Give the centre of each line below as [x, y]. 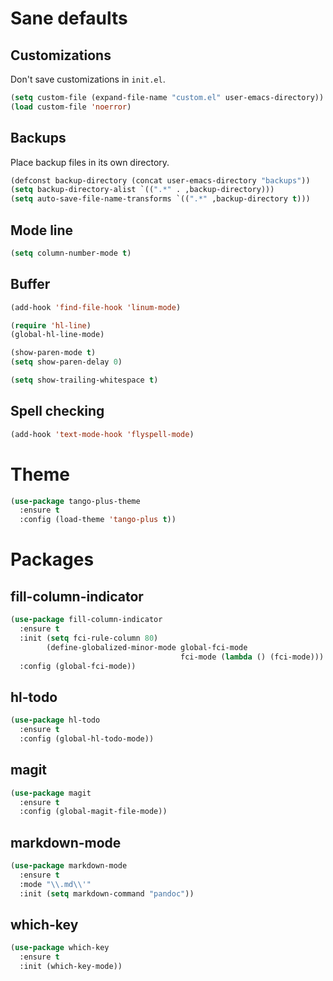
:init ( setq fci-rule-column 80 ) [89, 638]
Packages [52, 559]
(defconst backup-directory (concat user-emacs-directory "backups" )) [160, 180]
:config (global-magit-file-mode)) [93, 812]
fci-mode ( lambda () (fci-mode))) [252, 657]
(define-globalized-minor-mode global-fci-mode [147, 647]
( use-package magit [51, 793]
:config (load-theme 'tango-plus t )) [98, 520]
